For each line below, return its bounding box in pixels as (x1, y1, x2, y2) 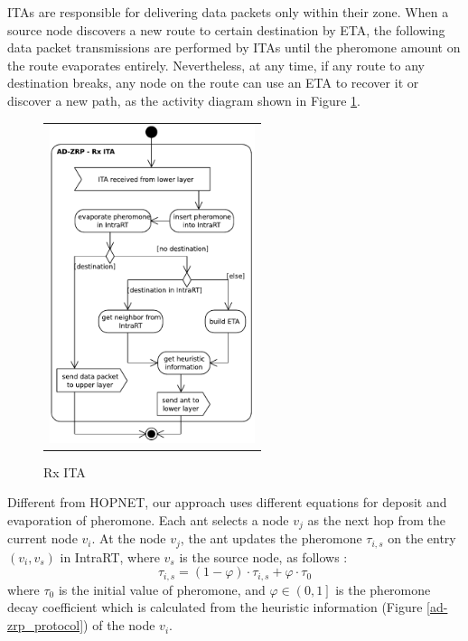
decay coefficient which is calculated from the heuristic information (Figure (7, 598, 423, 617)
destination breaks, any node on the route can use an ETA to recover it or (7, 73, 419, 92)
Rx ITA (43, 462, 86, 481)
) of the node (83, 616, 155, 635)
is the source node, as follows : (179, 547, 348, 566)
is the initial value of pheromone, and (58, 580, 266, 599)
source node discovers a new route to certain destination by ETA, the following (7, 20, 445, 39)
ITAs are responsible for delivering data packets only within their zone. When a (7, 3, 449, 21)
